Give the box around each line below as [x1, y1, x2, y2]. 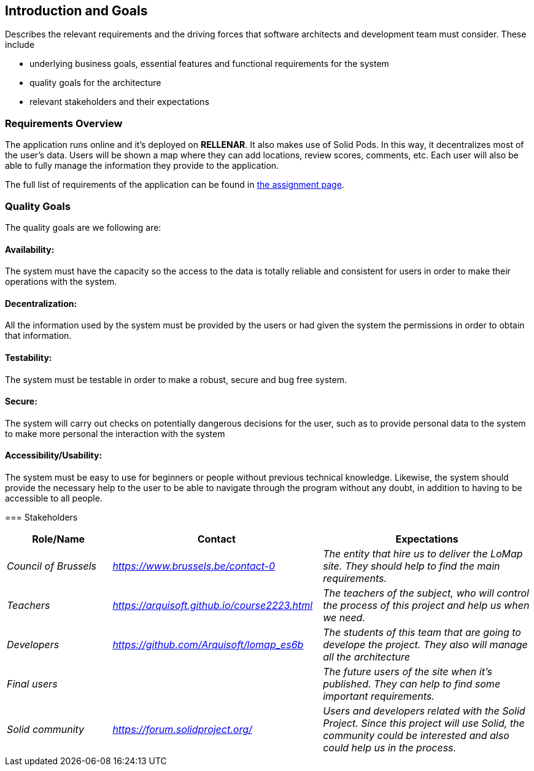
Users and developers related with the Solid [323, 705, 525, 718]
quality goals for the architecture [29, 77, 161, 88]
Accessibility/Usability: [5, 450, 103, 461]
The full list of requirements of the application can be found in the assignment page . [5, 179, 344, 190]
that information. [5, 330, 72, 341]
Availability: [5, 244, 55, 255]
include [5, 39, 35, 50]
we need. [323, 611, 365, 624]
